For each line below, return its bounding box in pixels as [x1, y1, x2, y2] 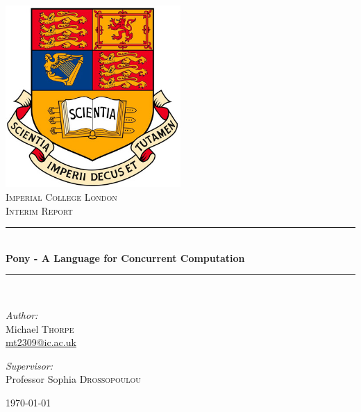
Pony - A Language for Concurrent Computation [6, 250, 245, 265]
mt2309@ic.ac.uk [6, 335, 76, 349]
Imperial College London [6, 190, 117, 204]
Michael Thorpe [6, 321, 74, 336]
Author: [6, 308, 38, 322]
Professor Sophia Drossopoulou [6, 372, 141, 386]
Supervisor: [6, 358, 53, 372]
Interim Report [6, 203, 73, 217]
